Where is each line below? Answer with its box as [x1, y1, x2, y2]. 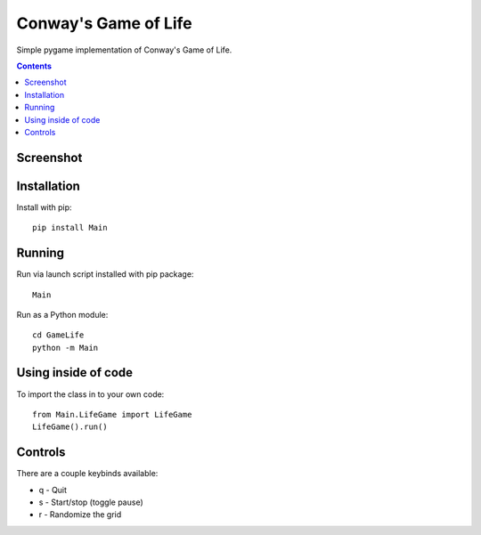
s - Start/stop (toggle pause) [38, 497, 144, 507]
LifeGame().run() [32, 422, 108, 432]
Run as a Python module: [16, 309, 109, 320]
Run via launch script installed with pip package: [16, 269, 194, 280]
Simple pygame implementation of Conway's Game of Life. [16, 45, 232, 55]
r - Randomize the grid [38, 509, 122, 520]
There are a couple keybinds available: [16, 468, 159, 479]
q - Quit [38, 484, 67, 495]
